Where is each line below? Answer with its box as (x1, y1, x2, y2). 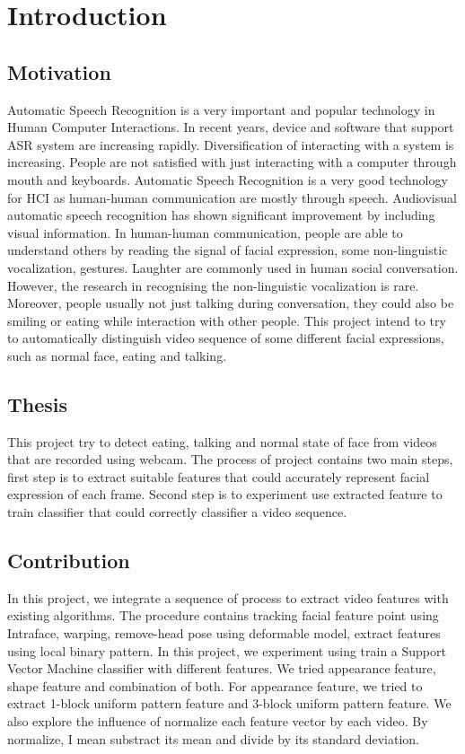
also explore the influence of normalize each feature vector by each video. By (7, 712, 428, 731)
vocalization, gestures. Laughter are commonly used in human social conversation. (7, 258, 459, 276)
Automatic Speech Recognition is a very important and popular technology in (7, 100, 435, 118)
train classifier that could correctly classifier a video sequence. (7, 503, 347, 522)
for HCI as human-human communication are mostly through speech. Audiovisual (7, 188, 457, 206)
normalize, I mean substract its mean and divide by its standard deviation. (7, 729, 420, 748)
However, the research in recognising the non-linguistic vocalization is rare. (7, 276, 419, 294)
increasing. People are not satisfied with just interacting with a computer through (7, 153, 457, 171)
